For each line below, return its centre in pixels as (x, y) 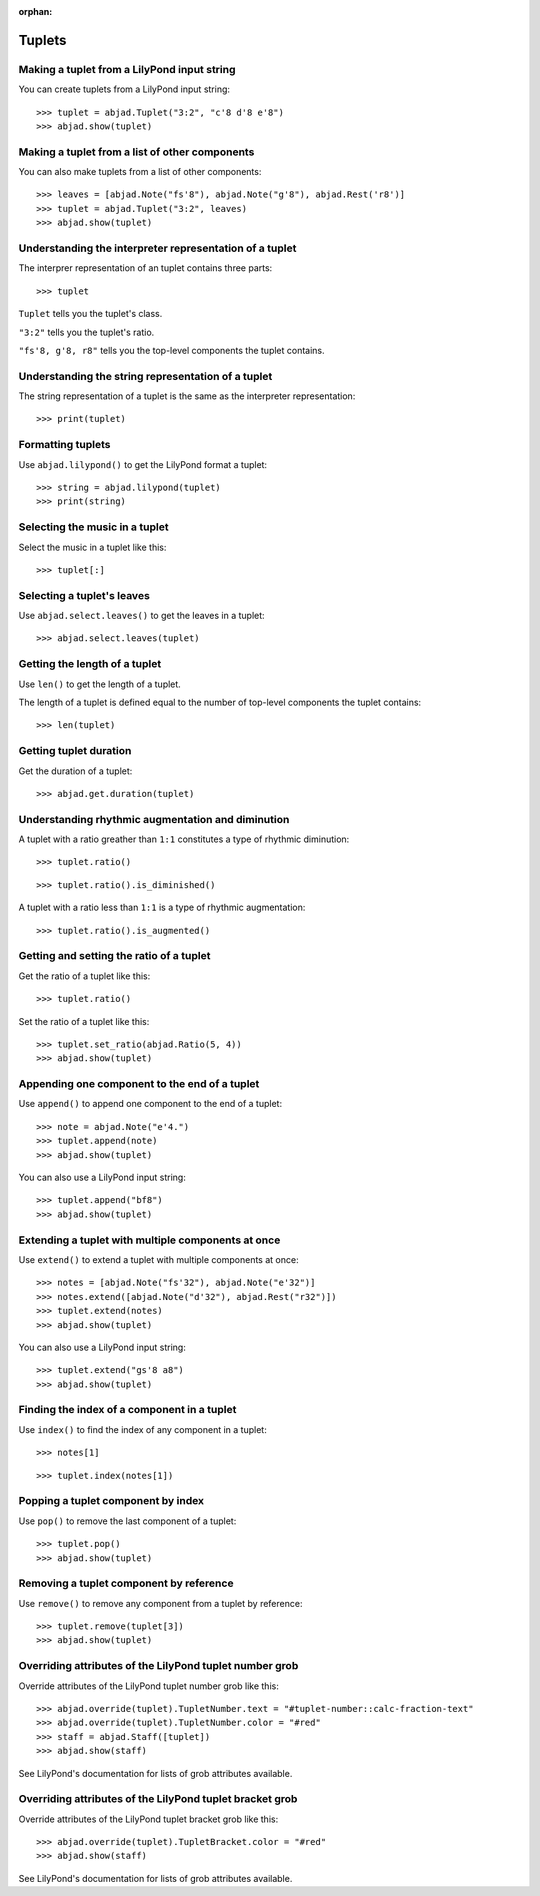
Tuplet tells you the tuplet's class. (90, 314)
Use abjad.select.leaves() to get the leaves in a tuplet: (141, 616)
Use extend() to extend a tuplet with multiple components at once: (158, 1259)
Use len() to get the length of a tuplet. (100, 684)
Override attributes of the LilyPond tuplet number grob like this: (148, 1686)
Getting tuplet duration (75, 751)
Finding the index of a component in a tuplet (127, 1410)
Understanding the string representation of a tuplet (145, 376)
